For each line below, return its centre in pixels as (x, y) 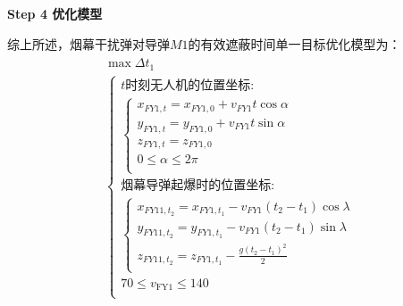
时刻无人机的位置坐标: (190, 85)
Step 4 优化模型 (55, 13)
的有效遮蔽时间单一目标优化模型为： (294, 43)
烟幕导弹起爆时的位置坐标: (198, 186)
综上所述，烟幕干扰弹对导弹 (88, 43)
